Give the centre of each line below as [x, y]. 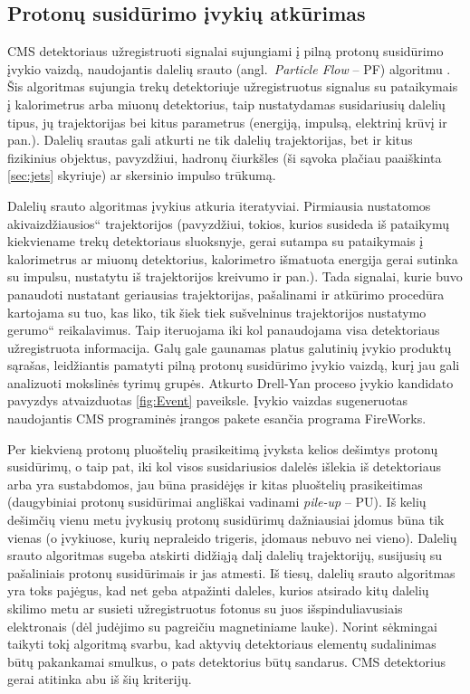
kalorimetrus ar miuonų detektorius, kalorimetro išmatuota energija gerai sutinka [233, 258]
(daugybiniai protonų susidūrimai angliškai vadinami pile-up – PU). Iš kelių [217, 502]
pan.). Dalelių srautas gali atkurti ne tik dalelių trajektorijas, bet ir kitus [210, 140]
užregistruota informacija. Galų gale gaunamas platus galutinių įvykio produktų [230, 347]
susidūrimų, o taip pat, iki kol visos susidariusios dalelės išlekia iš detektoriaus [224, 466]
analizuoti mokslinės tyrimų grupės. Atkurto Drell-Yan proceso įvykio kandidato [230, 382]
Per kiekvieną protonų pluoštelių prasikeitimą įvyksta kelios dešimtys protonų [223, 448]
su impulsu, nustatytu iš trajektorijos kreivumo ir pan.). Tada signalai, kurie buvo [235, 276]
